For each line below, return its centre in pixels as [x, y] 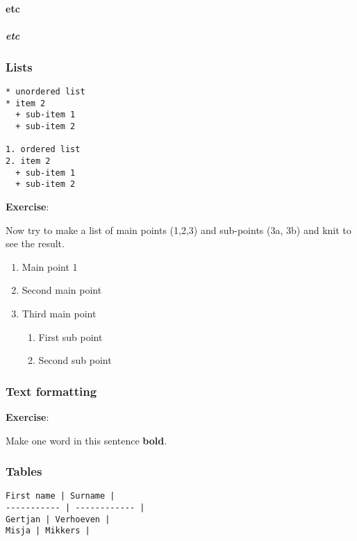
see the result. [35, 243]
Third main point [59, 313]
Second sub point [75, 360]
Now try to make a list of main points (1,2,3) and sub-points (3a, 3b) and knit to [178, 230]
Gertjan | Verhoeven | [58, 519]
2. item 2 [28, 161]
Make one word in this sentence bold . [86, 440]
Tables [24, 471]
